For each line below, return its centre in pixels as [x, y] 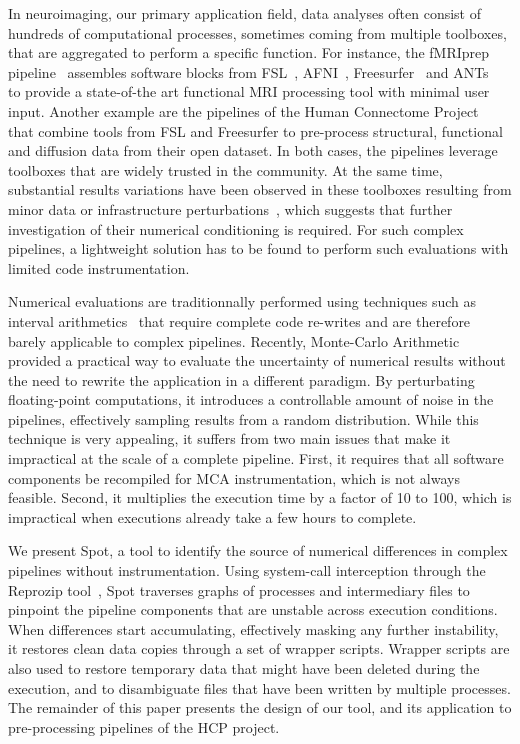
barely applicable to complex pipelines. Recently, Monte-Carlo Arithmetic [234, 340]
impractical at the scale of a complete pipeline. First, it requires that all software [256, 458]
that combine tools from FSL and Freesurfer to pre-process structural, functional [255, 130]
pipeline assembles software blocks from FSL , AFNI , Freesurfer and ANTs [248, 71]
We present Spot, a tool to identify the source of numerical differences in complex [258, 550]
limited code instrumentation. [99, 267]
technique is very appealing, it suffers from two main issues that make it [229, 438]
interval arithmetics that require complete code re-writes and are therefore [239, 320]
